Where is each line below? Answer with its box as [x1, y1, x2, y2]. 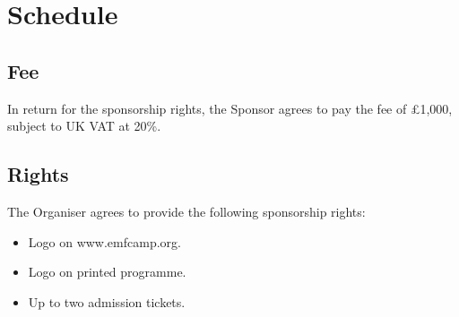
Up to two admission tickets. [28, 292, 186, 311]
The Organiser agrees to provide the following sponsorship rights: [7, 201, 366, 220]
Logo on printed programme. [28, 262, 186, 281]
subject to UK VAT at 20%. [7, 116, 161, 135]
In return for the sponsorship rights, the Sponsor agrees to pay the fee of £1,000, [7, 99, 453, 117]
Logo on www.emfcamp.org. [28, 232, 181, 251]
